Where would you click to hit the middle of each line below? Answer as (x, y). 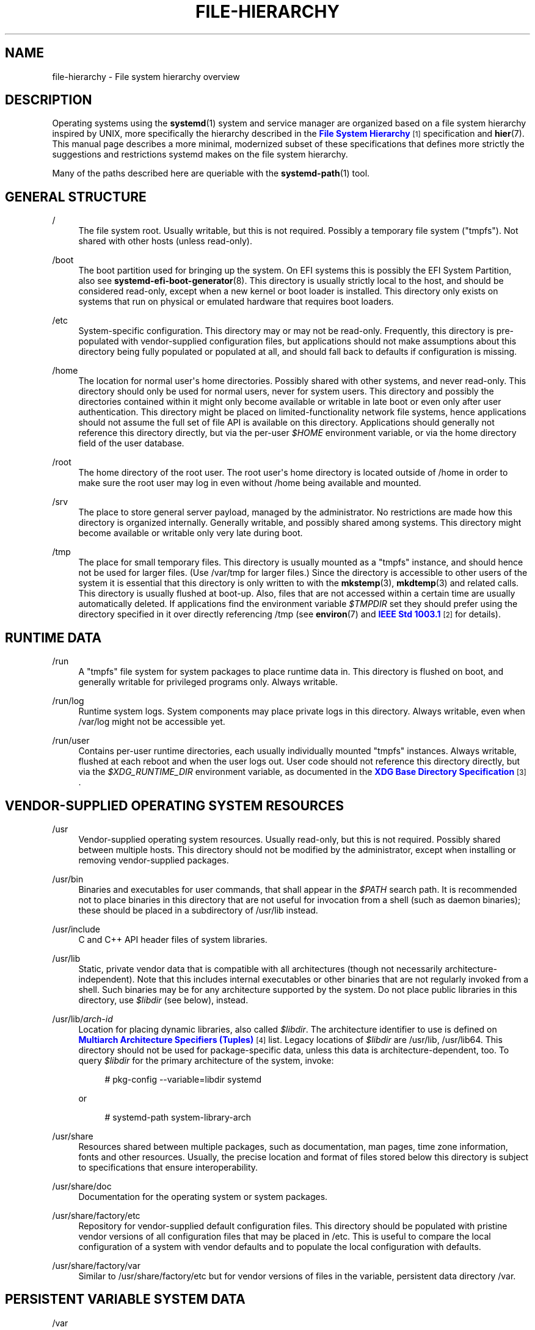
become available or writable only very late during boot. (191, 533)
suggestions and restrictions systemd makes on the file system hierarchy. (200, 154)
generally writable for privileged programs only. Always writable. (208, 682)
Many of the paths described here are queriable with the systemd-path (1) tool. (211, 173)
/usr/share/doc (82, 1186)
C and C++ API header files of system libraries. (173, 939)
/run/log (68, 701)
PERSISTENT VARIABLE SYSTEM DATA (125, 1299)
